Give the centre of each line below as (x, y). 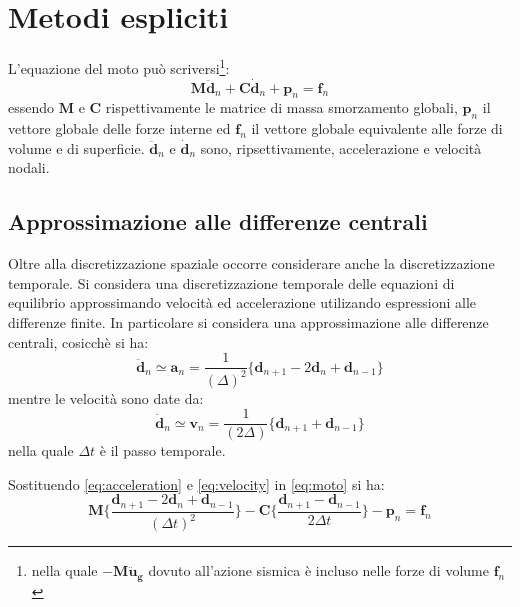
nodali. (29, 167)
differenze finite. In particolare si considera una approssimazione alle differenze (248, 321)
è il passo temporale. (162, 450)
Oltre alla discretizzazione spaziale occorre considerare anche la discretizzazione (251, 263)
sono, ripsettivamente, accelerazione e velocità (341, 147)
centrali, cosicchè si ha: (78, 341)
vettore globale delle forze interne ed (119, 128)
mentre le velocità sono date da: (106, 397)
